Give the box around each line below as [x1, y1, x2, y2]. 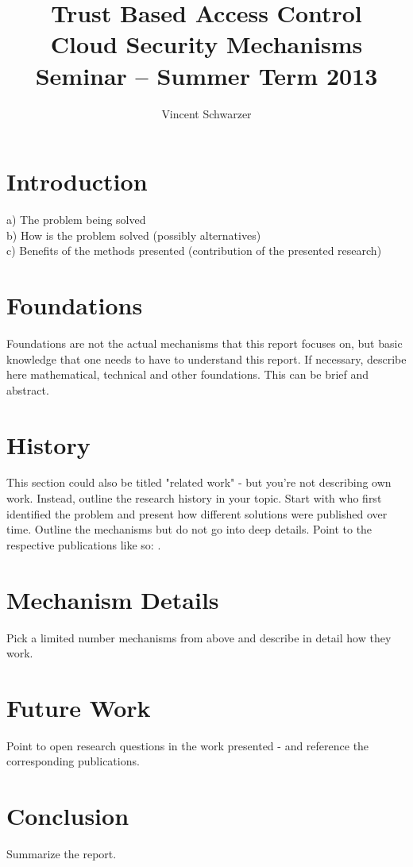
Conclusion [6, 800, 129, 832]
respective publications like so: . [6, 536, 161, 553]
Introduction [6, 165, 148, 198]
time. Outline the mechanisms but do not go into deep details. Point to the [6, 521, 372, 538]
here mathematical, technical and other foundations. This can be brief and [6, 366, 369, 383]
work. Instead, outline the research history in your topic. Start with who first [6, 490, 382, 507]
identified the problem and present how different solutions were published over [6, 505, 388, 522]
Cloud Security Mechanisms [50, 28, 363, 60]
